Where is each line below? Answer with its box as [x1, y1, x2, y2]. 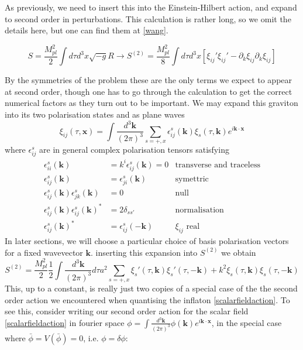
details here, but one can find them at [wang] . [5, 24, 168, 36]
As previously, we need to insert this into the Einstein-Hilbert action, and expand [5, 1, 297, 13]
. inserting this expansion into [91, 246, 198, 258]
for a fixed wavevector [5, 246, 83, 258]
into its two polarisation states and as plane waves [5, 108, 185, 120]
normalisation [175, 205, 224, 214]
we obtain [221, 246, 256, 258]
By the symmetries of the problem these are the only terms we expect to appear [5, 74, 292, 86]
